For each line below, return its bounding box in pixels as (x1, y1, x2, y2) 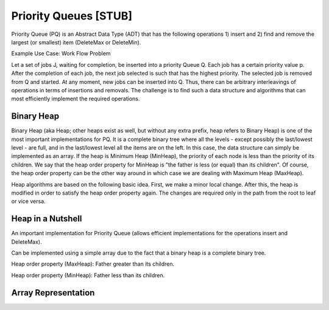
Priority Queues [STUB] (11, 9, 133, 22)
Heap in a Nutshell (11, 213, 82, 224)
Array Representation (11, 288, 95, 298)
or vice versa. (11, 198, 46, 205)
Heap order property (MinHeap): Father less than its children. (11, 271, 165, 279)
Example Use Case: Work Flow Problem (11, 50, 111, 57)
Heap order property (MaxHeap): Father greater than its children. (11, 260, 175, 267)
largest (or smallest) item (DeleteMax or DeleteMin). (11, 38, 141, 46)
